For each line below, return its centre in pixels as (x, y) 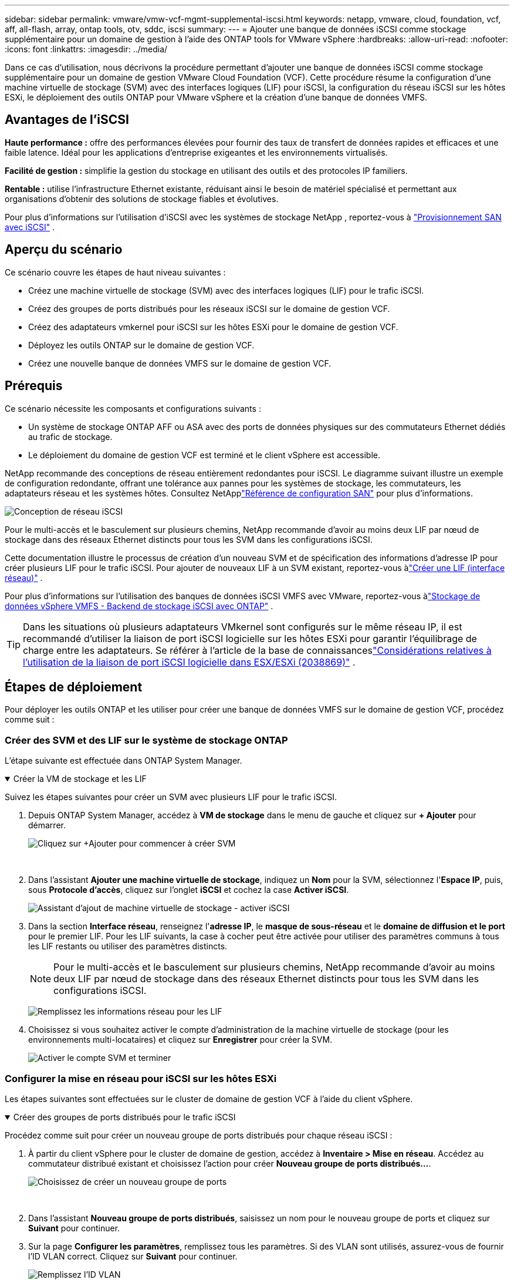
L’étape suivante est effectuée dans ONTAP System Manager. (124, 761)
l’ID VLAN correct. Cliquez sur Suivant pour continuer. (133, 1256)
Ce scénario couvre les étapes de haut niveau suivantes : (115, 272)
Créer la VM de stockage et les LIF (80, 779)
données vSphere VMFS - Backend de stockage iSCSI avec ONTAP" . (139, 606)
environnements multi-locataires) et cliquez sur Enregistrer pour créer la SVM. (180, 1040)
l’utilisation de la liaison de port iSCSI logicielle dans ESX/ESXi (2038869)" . (189, 662)
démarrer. (47, 825)
